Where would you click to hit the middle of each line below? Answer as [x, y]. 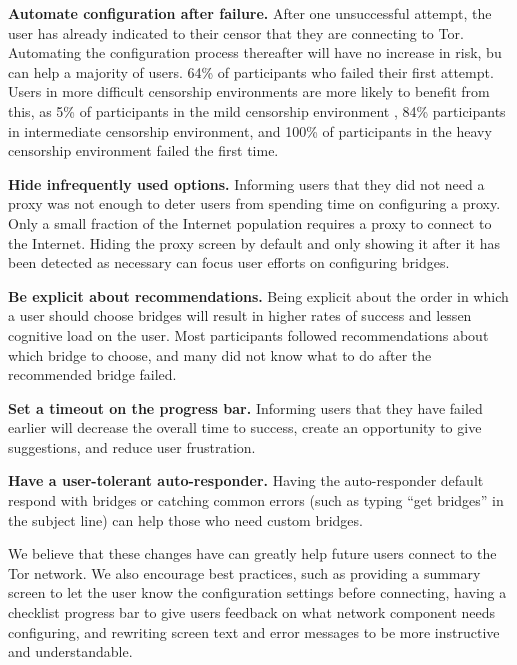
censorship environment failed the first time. [143, 150]
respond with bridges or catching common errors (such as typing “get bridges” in [256, 500]
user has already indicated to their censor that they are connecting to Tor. [236, 32]
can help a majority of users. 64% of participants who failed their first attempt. [251, 71]
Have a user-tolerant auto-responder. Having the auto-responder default [246, 480]
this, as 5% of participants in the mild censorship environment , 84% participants [257, 110]
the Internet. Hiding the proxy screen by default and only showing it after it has [254, 242]
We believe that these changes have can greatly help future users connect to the [252, 553]
